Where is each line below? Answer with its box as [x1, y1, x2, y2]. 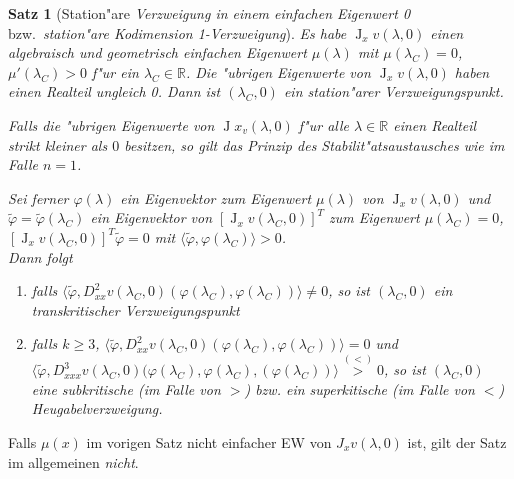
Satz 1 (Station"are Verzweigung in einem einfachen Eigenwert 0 [8, 3, 411, 23]
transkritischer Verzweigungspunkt [31, 299, 240, 320]
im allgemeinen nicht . [8, 451, 139, 472]
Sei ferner [8, 187, 69, 208]
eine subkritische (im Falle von [31, 378, 221, 399]
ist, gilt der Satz [407, 431, 507, 452]
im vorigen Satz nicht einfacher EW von [86, 431, 332, 452]
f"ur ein [91, 61, 139, 82]
